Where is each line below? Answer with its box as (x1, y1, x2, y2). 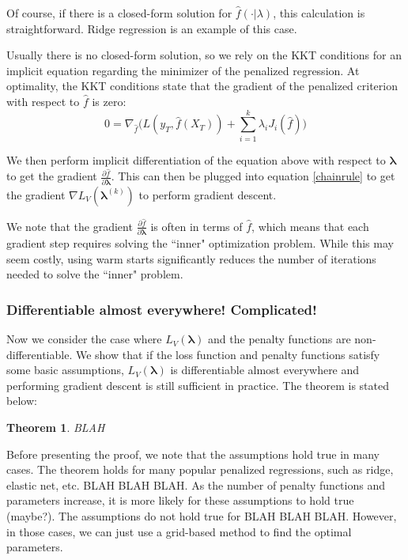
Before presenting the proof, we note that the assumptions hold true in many (6, 445, 380, 462)
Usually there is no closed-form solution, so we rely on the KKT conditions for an (6, 47, 402, 63)
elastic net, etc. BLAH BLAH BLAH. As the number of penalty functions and (6, 476, 385, 493)
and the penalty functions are (208, 331, 351, 347)
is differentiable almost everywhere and (170, 361, 360, 378)
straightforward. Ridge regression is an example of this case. (6, 20, 297, 36)
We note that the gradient (6, 218, 133, 234)
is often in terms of (150, 218, 243, 234)
